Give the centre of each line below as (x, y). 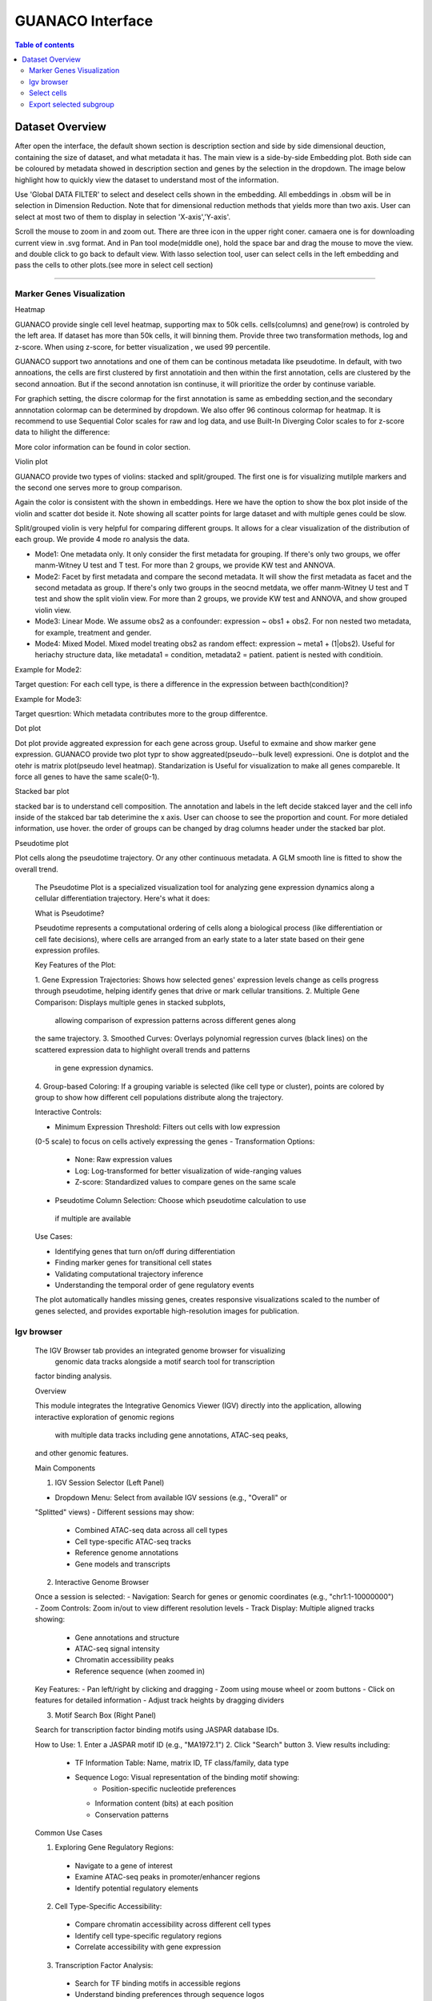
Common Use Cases (69, 1832)
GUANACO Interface (84, 21)
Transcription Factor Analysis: (104, 1965)
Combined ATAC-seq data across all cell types (151, 1530)
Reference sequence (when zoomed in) (140, 1671)
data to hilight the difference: (62, 432)
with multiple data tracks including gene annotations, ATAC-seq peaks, (171, 1435)
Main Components (65, 1468)
